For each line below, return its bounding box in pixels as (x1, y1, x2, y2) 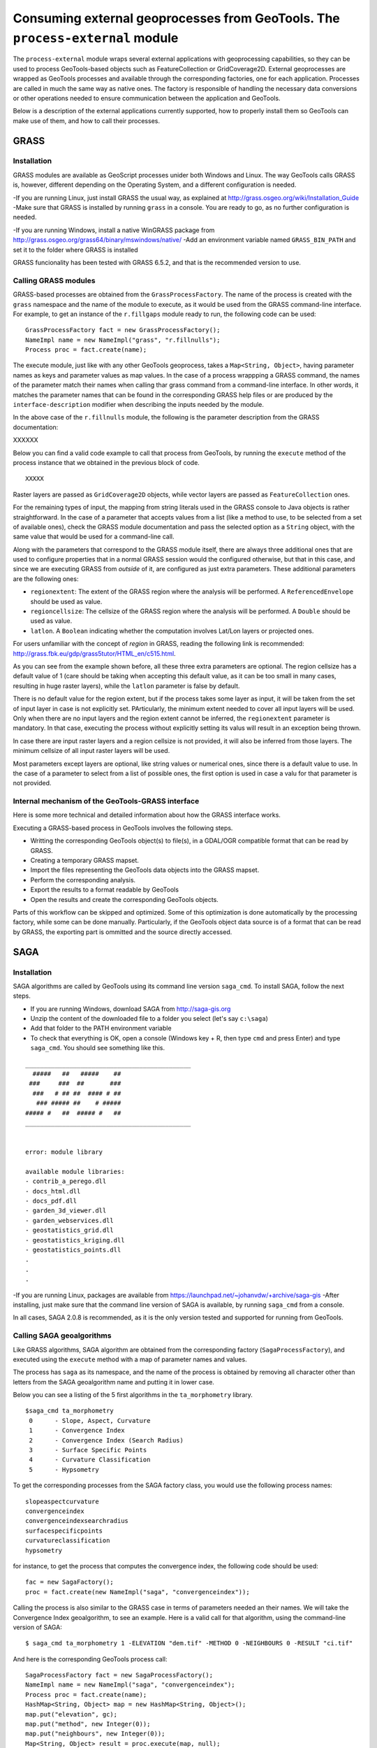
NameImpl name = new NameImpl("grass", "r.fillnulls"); (25, 336, 221, 344)
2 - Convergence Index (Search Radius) (29, 1436, 184, 1444)
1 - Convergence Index (29, 1426, 125, 1435)
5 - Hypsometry (29, 1466, 99, 1473)
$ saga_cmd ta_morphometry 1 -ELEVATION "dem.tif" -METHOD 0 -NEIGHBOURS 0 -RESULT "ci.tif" (25, 1640, 353, 1647)
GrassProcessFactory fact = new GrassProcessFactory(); (25, 326, 221, 334)
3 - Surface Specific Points (29, 1446, 147, 1454)
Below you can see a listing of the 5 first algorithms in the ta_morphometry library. (13, 1391, 253, 1399)
